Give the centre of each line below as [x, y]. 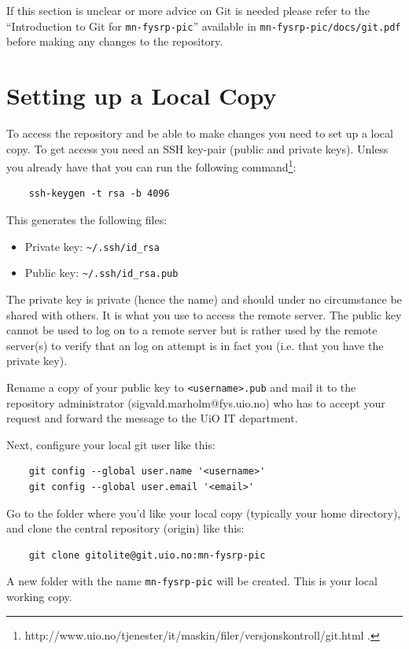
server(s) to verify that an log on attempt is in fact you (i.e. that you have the [195, 345]
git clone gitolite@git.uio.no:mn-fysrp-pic [147, 555]
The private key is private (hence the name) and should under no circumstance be [204, 299]
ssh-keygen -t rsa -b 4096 [99, 194]
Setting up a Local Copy [142, 96]
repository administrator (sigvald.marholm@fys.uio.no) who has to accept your [196, 402]
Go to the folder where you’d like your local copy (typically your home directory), [204, 513]
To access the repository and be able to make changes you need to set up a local [200, 133]
